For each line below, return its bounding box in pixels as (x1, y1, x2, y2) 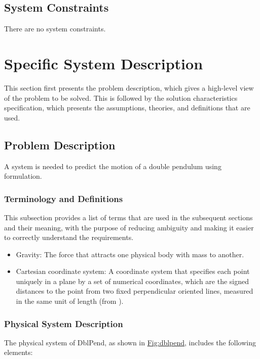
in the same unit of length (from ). (16, 296, 124, 306)
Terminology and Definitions (4, 192, 123, 205)
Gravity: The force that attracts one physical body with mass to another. (16, 249, 244, 259)
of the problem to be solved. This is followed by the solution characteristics (4, 92, 238, 103)
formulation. (4, 171, 42, 181)
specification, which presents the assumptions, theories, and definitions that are (4, 102, 250, 113)
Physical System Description (4, 317, 123, 330)
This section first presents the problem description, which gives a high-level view (4, 82, 254, 93)
